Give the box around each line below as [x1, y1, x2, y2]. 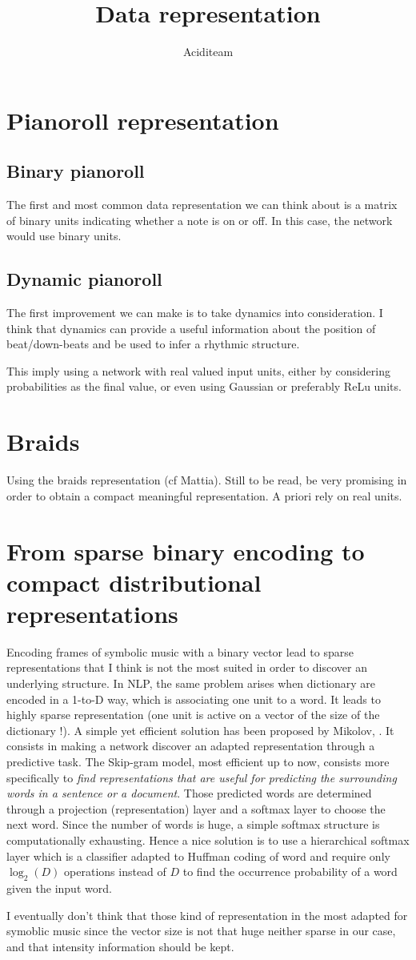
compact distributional [6, 565, 262, 598]
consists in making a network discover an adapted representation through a [6, 737, 375, 754]
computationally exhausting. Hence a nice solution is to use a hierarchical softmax [6, 832, 410, 848]
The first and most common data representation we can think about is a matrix [6, 196, 398, 213]
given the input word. [6, 879, 112, 896]
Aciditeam [182, 43, 234, 60]
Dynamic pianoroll [6, 267, 162, 291]
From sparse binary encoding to [6, 534, 365, 567]
